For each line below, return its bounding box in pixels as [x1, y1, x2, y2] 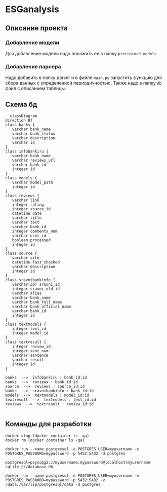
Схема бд [5, 100, 37, 108]
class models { [5, 175, 37, 180]
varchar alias [12, 290, 42, 296]
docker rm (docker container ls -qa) [5, 437, 85, 443]
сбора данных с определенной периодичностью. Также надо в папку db [5, 80, 162, 86]
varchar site [12, 255, 39, 260]
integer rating [12, 202, 44, 207]
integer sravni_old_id [12, 286, 60, 291]
